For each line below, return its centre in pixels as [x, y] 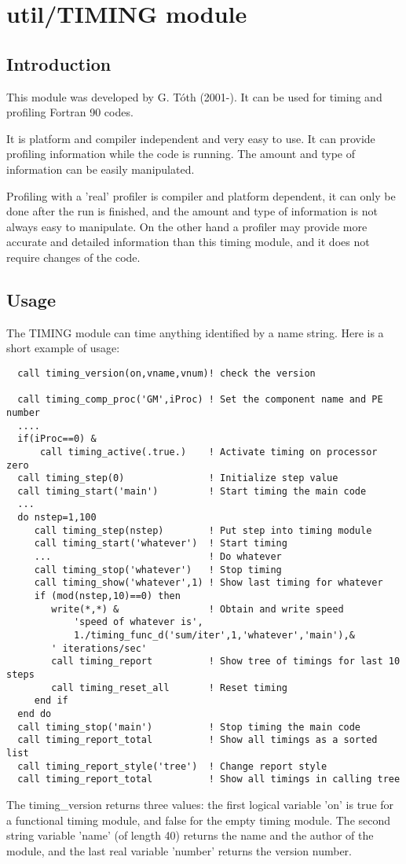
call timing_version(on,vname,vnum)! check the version [166, 373]
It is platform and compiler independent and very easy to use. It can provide [191, 138]
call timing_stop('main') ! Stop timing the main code [189, 727]
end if [51, 701]
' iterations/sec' [99, 648]
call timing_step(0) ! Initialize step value [178, 478]
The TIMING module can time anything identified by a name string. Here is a [195, 332]
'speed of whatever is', [138, 622]
